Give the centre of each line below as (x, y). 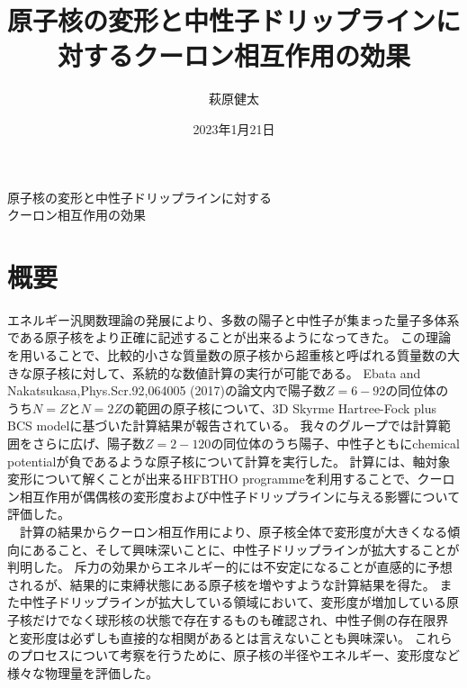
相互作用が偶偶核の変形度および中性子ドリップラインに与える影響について (240, 496)
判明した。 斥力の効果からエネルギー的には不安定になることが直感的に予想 (230, 567)
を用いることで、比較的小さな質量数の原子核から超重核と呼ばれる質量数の (228, 355)
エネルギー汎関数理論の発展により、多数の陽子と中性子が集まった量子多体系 (233, 319)
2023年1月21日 (234, 128)
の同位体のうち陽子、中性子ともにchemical (335, 443)
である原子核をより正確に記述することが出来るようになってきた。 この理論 (229, 337)
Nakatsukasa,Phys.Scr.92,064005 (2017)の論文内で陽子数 (166, 390)
